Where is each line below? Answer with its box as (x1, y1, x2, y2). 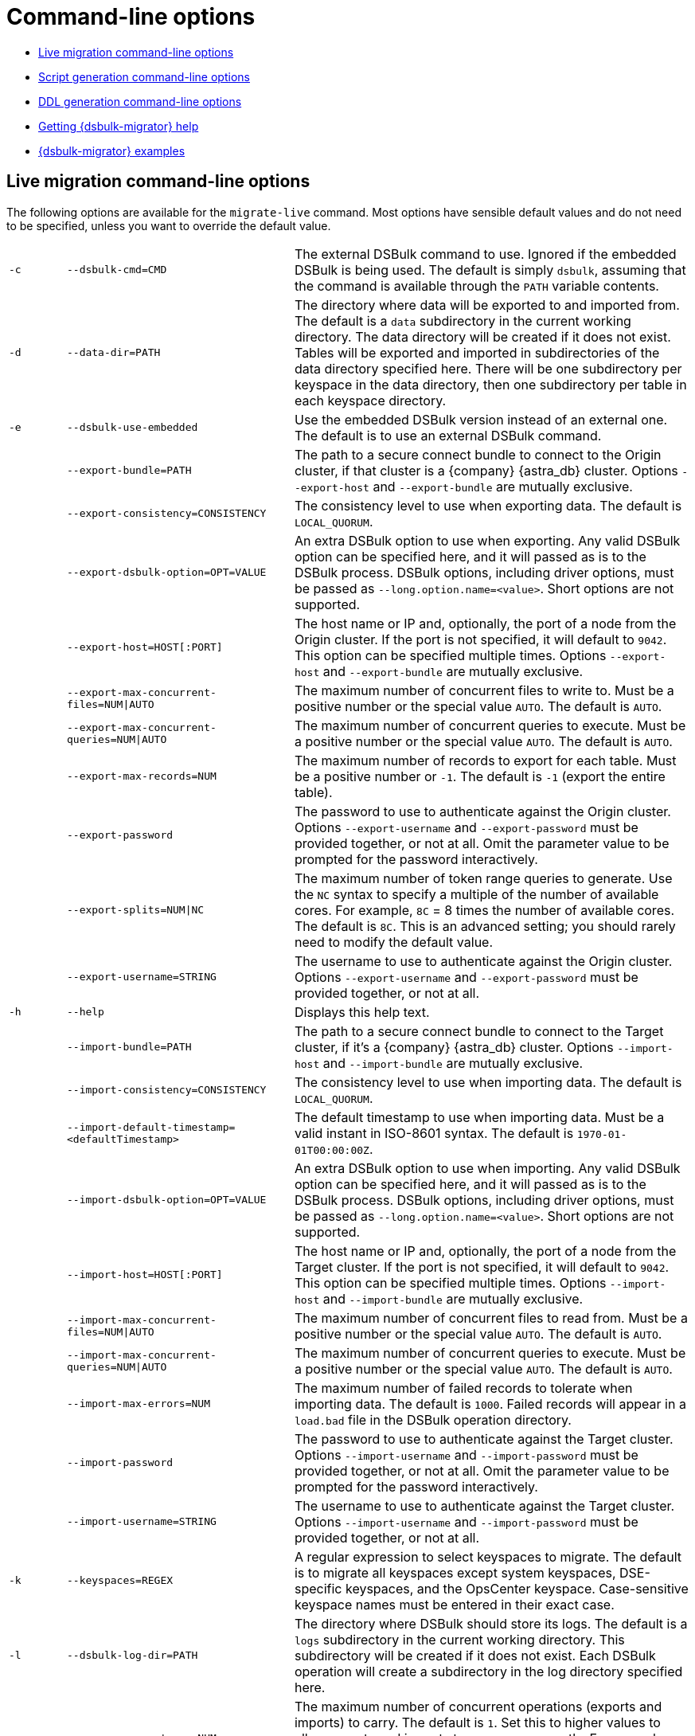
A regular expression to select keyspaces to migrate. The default (294, 1548, 681, 1565)
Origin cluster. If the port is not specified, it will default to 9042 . (294, 631, 667, 647)
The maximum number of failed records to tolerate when (294, 1379, 633, 1396)
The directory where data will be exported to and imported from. (294, 296, 680, 313)
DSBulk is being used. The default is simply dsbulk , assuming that (294, 261, 686, 278)
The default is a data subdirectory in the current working (294, 312, 631, 329)
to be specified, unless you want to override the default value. (6, 218, 331, 233)
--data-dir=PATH (66, 346, 161, 359)
